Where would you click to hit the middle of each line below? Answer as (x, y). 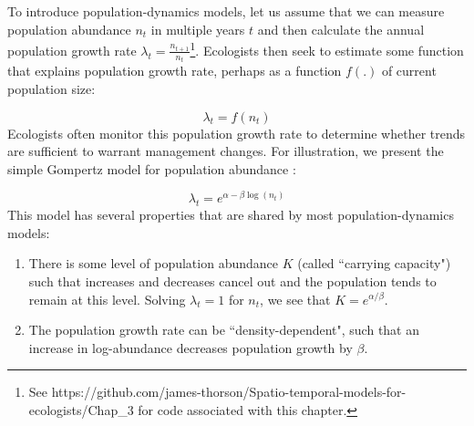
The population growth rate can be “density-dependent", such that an (224, 330)
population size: (52, 88)
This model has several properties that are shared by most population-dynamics (231, 215)
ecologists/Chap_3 (81, 409)
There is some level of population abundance (153, 263)
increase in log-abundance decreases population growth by (191, 347)
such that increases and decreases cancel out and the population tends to (232, 281)
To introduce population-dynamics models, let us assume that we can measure (226, 11)
